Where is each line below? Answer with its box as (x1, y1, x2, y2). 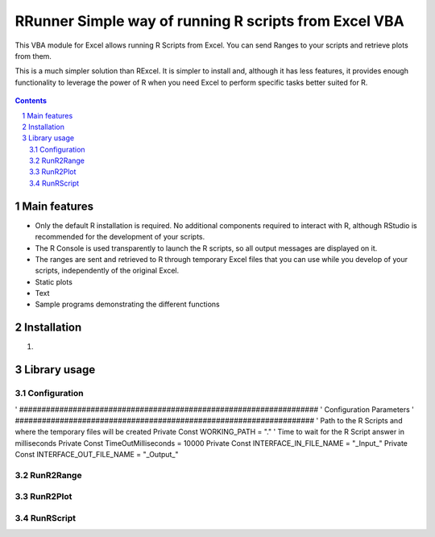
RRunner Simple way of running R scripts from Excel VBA (14, 12, 404, 30)
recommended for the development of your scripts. (35, 232, 205, 242)
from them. (14, 51, 52, 60)
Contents (14, 96, 48, 106)
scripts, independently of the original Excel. (35, 266, 180, 276)
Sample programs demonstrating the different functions (35, 299, 221, 310)
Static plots (35, 277, 72, 286)
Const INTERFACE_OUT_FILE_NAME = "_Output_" (14, 450, 179, 460)
